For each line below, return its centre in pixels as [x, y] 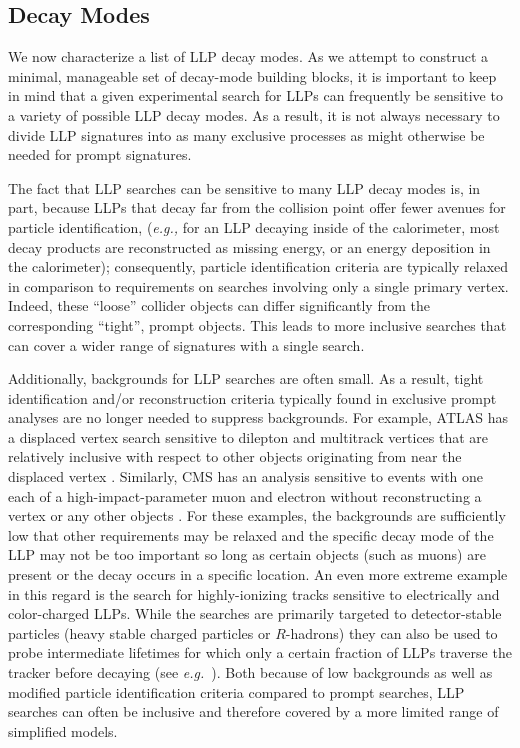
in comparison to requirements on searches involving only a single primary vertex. [258, 285]
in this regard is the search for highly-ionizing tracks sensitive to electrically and [254, 593]
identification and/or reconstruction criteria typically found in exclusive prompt [252, 397]
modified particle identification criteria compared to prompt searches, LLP [236, 691]
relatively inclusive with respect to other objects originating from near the [235, 456]
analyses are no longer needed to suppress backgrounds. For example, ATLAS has [258, 417]
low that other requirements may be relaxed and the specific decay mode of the [251, 534]
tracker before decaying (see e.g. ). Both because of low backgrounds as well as [250, 672]
